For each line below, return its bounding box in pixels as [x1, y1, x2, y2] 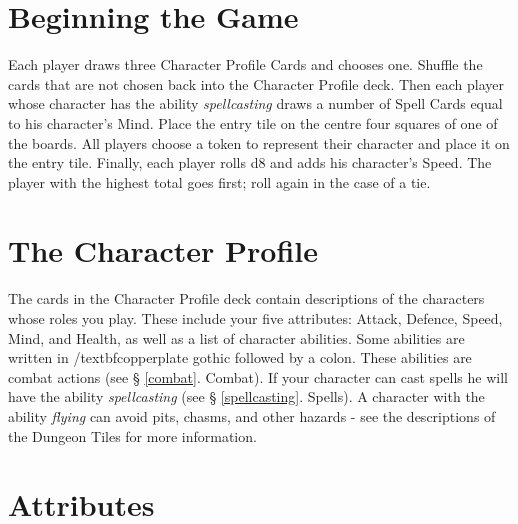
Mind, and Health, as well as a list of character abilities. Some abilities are [8, 327, 465, 348]
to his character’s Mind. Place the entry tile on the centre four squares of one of [8, 112, 498, 133]
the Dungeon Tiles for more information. [8, 425, 257, 446]
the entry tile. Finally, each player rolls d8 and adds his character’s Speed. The [8, 152, 492, 173]
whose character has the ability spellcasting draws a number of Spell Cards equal [8, 93, 503, 114]
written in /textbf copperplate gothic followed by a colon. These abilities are [8, 347, 472, 368]
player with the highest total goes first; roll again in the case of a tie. [8, 171, 431, 192]
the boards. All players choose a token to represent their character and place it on [8, 132, 510, 153]
